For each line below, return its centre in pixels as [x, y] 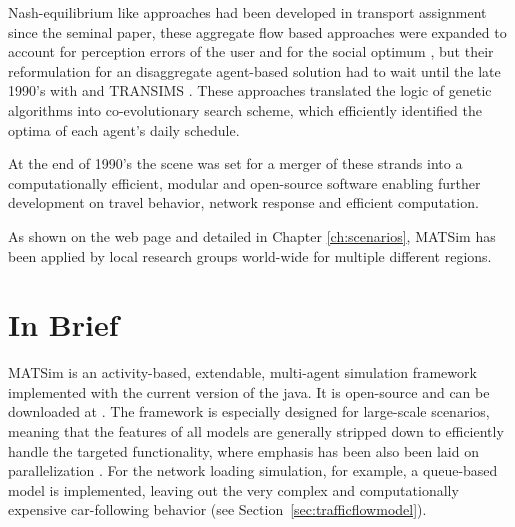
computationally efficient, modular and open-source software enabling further [244, 182]
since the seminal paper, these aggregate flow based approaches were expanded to [257, 31]
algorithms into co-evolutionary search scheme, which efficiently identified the [245, 109]
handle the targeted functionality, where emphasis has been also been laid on [243, 450]
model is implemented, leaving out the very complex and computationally [233, 489]
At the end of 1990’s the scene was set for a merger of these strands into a [235, 163]
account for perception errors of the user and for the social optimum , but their [251, 51]
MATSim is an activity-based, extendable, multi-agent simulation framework [242, 372]
